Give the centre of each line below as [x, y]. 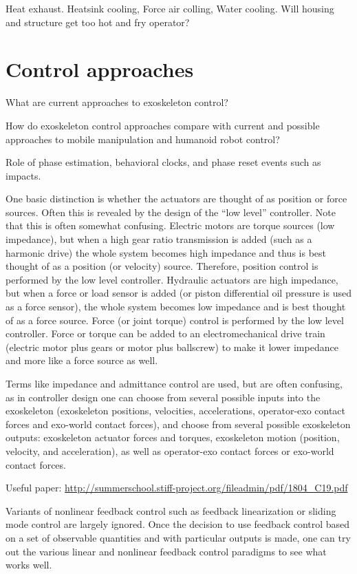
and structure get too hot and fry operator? [98, 22]
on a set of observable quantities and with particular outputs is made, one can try [178, 537]
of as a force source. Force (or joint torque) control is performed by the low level [175, 320]
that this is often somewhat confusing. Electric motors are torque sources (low [170, 225]
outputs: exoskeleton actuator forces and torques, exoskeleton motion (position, [173, 437]
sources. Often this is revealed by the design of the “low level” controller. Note [171, 212]
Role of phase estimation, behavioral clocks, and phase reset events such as [163, 162]
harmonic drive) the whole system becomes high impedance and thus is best [166, 252]
